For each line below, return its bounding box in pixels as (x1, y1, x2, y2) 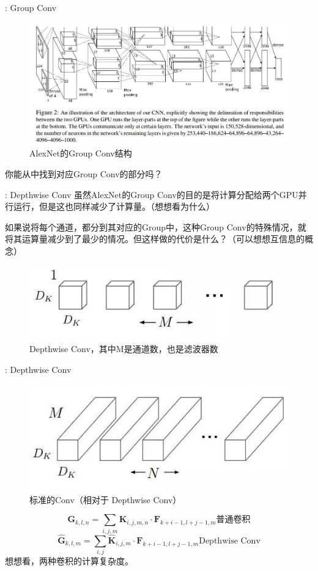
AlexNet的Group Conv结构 (29, 147, 132, 160)
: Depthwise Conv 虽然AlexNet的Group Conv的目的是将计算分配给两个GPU (5, 188, 298, 201)
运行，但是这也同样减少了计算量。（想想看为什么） (13, 200, 215, 213)
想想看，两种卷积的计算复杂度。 (5, 554, 133, 567)
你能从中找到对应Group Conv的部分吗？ (5, 167, 163, 180)
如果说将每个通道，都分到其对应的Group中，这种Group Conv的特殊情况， (5, 220, 298, 233)
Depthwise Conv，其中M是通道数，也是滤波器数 (29, 342, 218, 355)
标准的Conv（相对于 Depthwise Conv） (29, 493, 182, 506)
